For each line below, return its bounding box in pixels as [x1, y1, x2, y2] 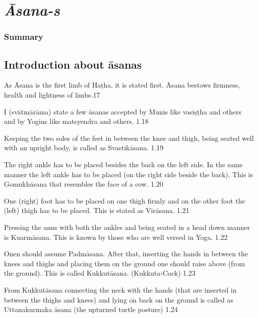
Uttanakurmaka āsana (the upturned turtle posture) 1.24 [4, 304, 178, 315]
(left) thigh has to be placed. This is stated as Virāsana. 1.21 [4, 205, 190, 215]
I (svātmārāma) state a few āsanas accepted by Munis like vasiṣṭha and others [4, 106, 242, 116]
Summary [4, 30, 44, 43]
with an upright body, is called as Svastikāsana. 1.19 [4, 142, 164, 153]
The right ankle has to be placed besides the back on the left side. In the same [4, 159, 243, 169]
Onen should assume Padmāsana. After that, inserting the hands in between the [4, 248, 248, 259]
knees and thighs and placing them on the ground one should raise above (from [4, 258, 245, 268]
